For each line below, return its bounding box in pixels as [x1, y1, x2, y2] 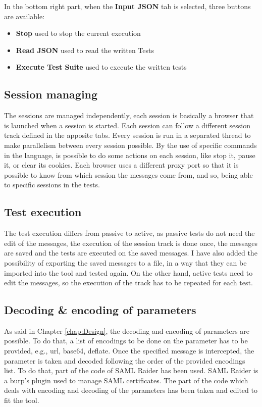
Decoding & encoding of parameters [4, 302, 196, 318]
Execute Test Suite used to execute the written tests [16, 62, 187, 72]
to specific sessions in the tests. [4, 179, 100, 190]
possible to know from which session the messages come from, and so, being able [4, 169, 253, 180]
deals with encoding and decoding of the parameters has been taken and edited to [4, 385, 257, 395]
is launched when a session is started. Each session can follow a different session [4, 120, 251, 130]
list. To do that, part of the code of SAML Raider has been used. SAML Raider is [4, 365, 258, 376]
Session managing [4, 86, 98, 102]
